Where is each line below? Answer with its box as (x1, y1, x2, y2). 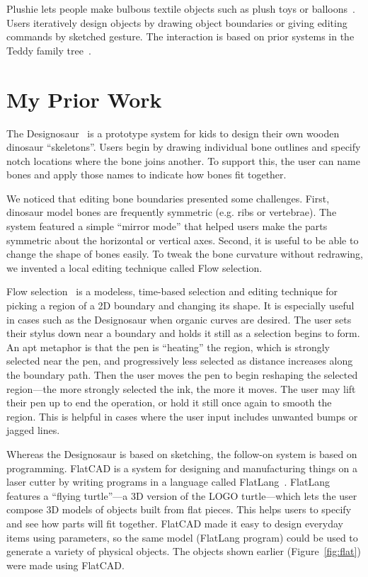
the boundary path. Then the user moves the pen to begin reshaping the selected (6, 367, 358, 382)
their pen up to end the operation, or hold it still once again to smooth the (6, 395, 332, 410)
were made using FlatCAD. (6, 557, 125, 572)
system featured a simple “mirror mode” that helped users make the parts (6, 219, 328, 234)
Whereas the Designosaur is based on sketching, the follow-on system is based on (6, 446, 357, 461)
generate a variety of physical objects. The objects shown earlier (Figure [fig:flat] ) (6, 544, 361, 559)
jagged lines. (6, 423, 60, 438)
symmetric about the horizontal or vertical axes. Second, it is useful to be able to (6, 232, 359, 247)
